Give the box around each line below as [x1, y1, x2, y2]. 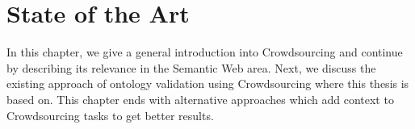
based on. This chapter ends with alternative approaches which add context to [6, 90, 394, 107]
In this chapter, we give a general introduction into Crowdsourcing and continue [6, 44, 403, 60]
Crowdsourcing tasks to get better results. [6, 106, 214, 123]
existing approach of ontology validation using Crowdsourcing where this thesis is [6, 75, 409, 92]
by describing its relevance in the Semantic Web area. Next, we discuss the [6, 59, 376, 76]
